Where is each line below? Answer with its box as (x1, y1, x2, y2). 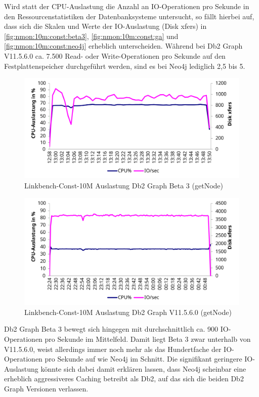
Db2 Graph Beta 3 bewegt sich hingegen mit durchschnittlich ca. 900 (4, 324, 219, 334)
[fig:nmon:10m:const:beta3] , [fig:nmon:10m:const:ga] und (4, 30, 179, 41)
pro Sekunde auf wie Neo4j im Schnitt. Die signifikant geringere (45, 353, 242, 364)
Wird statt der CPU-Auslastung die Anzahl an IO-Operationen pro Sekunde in (4, 1, 249, 11)
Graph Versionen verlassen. (4, 383, 89, 393)
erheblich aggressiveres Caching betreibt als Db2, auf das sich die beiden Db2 (4, 373, 244, 384)
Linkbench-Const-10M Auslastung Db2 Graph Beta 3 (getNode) (24, 180, 223, 191)
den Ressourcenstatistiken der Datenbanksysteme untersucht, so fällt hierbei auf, (4, 11, 254, 21)
